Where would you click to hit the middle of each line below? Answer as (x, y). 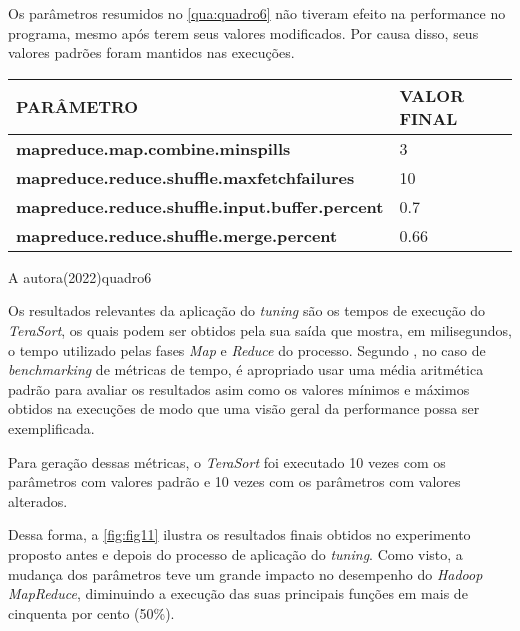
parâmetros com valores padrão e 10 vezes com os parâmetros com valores (234, 481)
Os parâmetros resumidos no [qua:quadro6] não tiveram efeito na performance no (257, 13)
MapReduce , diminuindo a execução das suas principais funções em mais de (238, 593)
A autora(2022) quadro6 (80, 276)
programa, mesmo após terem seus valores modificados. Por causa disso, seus (243, 32)
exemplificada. (51, 427)
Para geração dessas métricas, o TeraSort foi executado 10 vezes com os (227, 461)
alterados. (38, 500)
